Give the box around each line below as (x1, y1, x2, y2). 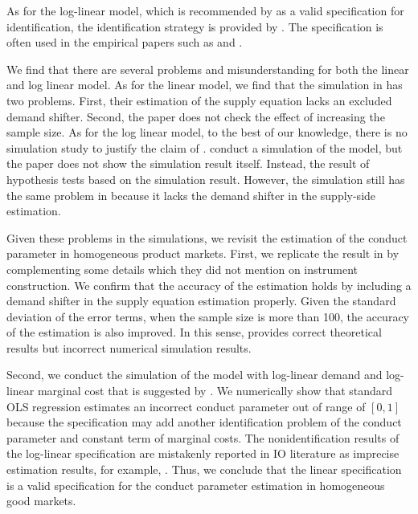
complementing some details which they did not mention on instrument (6, 260, 358, 277)
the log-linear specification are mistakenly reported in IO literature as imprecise (6, 445, 400, 462)
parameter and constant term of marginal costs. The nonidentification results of (6, 429, 400, 446)
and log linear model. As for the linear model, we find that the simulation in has (6, 76, 403, 93)
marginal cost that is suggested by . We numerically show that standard (37, 382, 393, 399)
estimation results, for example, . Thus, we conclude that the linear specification (6, 461, 402, 478)
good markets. (6, 492, 76, 509)
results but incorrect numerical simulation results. (6, 339, 252, 356)
